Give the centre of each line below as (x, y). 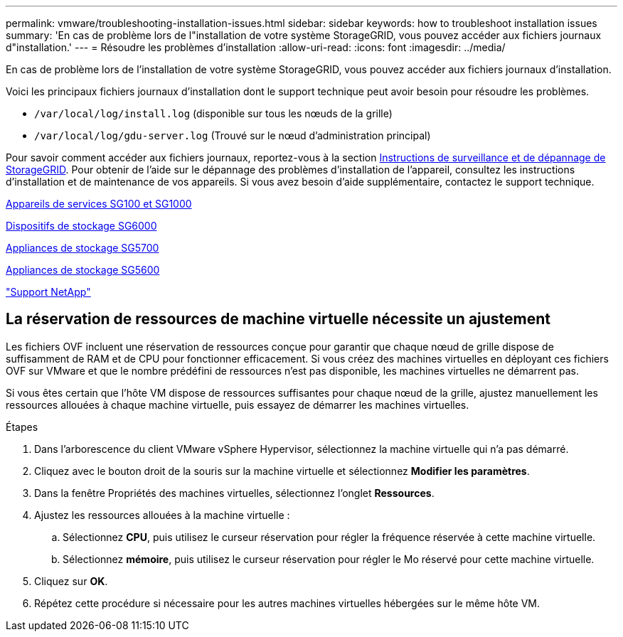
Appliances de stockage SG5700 (82, 248)
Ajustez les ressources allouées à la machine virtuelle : (162, 515)
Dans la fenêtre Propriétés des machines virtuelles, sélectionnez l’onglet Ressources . (234, 493)
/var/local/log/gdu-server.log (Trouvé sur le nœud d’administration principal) (233, 135)
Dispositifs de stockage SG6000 (81, 226)
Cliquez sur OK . (71, 581)
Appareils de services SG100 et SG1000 (99, 204)
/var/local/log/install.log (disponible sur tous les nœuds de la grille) (213, 113)
